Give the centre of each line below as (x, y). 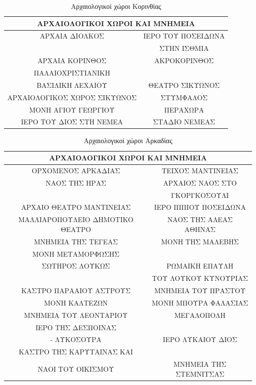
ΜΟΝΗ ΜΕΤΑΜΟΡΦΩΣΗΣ (76, 253)
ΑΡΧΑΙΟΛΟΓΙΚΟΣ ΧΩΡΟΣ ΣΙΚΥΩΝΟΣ (72, 97)
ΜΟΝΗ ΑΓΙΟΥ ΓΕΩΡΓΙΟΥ (72, 109)
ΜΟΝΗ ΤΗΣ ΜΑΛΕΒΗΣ (200, 241)
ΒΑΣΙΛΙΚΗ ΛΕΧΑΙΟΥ (72, 85)
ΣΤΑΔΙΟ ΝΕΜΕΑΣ (184, 122)
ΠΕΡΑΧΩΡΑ (184, 109)
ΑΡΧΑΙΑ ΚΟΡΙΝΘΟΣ (72, 60)
